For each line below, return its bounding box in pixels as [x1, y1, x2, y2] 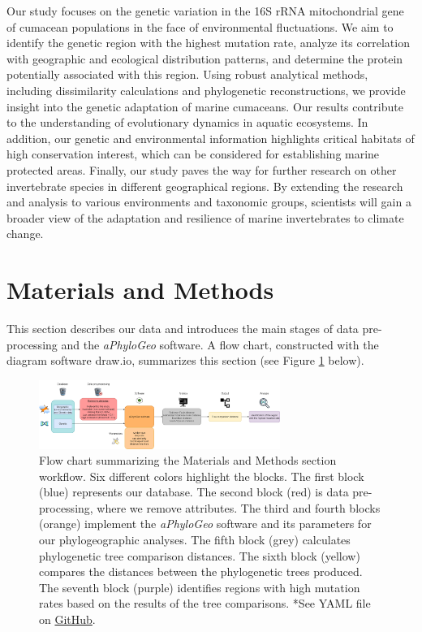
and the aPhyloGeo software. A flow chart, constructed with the [61, 335, 379, 353]
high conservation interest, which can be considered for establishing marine [6, 145, 380, 162]
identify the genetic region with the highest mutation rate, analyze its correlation [6, 34, 410, 51]
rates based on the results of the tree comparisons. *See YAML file [39, 595, 371, 612]
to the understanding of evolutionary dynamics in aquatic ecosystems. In [6, 114, 368, 131]
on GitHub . [39, 611, 96, 628]
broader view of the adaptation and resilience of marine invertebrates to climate [6, 209, 404, 226]
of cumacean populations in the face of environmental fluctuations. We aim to [6, 18, 394, 35]
